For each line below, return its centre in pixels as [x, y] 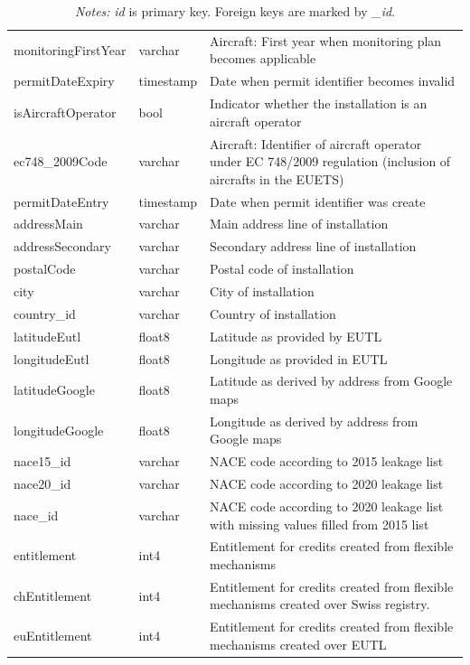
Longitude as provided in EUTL [299, 358]
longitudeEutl [52, 358]
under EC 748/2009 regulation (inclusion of [330, 161]
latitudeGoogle [54, 390]
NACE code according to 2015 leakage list [327, 461]
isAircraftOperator [65, 112]
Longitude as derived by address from [314, 421]
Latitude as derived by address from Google [331, 381]
